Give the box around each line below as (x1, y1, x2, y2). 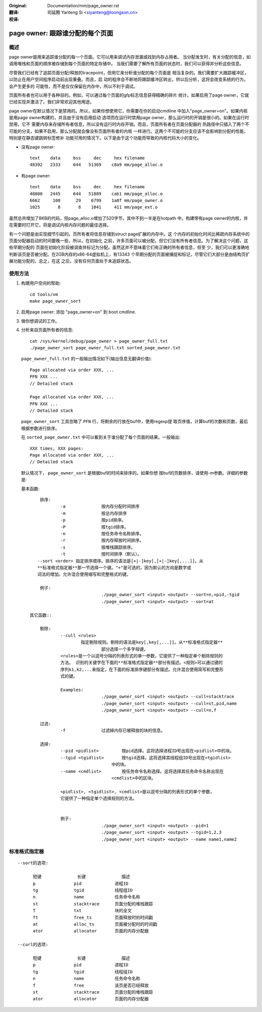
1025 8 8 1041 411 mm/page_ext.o (30, 204, 158, 210)
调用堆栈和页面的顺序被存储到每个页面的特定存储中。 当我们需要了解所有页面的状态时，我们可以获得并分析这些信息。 (9, 61, 244, 66)
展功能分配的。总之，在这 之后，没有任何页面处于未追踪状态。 (9, 258, 133, 264)
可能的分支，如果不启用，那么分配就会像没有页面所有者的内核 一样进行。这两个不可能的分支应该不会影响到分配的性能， (9, 128, 248, 134)
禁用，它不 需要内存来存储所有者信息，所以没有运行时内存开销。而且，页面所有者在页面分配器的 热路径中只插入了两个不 (9, 121, 249, 127)
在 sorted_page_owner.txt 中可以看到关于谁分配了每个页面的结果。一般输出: (21, 434, 180, 440)
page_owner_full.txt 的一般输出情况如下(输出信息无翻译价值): (21, 356, 152, 361)
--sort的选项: (17, 860, 49, 866)
